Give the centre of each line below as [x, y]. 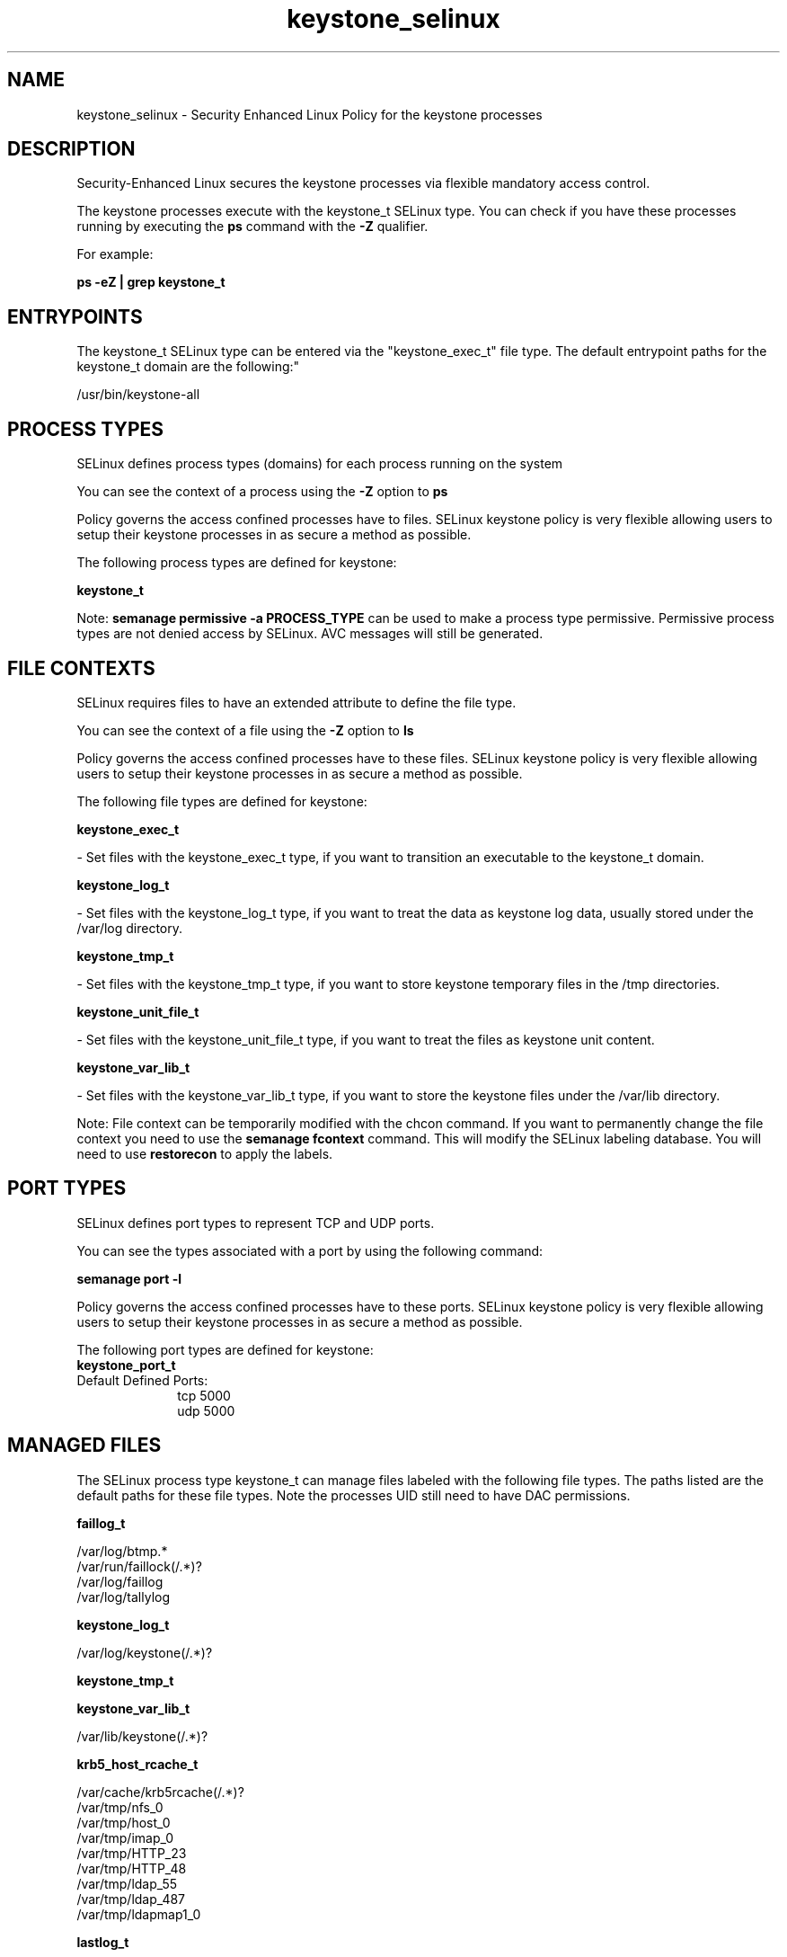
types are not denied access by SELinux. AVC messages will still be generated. [310, 634]
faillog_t [101, 1523]
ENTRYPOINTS [75, 316]
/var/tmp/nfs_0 [120, 1807]
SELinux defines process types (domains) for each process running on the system [320, 464]
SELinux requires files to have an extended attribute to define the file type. [296, 702]
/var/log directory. [130, 928]
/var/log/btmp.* [122, 1551]
